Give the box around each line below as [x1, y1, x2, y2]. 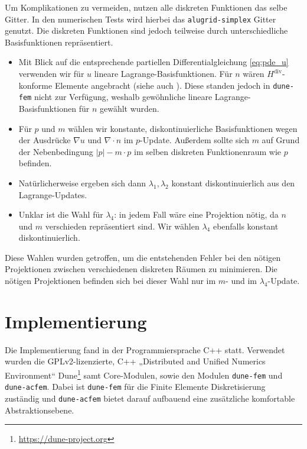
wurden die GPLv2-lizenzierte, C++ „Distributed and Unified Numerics [5, 355, 266, 367]
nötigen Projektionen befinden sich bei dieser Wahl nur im [5, 274, 216, 287]
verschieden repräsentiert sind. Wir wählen [45, 219, 200, 232]
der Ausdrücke [18, 134, 71, 146]
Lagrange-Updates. [18, 188, 87, 201]
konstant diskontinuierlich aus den [171, 176, 295, 189]
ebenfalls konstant [213, 219, 279, 232]
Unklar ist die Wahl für [18, 208, 103, 221]
